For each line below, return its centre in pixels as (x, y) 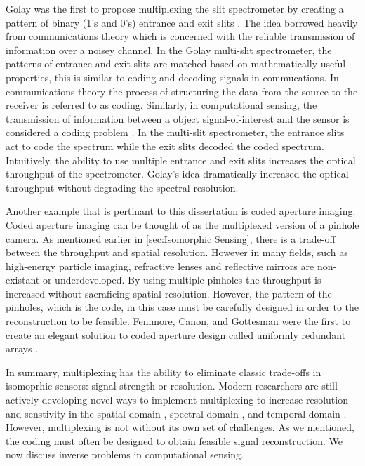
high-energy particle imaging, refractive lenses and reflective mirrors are (160, 266)
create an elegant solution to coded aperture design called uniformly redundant (176, 334)
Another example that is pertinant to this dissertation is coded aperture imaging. (181, 211)
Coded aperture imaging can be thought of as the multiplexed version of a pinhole (182, 224)
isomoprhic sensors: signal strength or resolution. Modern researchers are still (172, 386)
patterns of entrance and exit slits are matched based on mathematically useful (176, 64)
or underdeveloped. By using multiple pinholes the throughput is (182, 280)
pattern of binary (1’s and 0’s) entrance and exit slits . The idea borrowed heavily (182, 22)
